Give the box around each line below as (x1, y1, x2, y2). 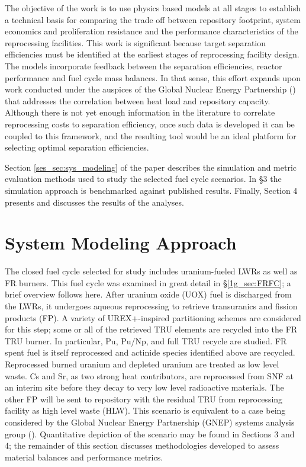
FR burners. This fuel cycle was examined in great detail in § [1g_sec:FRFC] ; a (5, 276, 291, 289)
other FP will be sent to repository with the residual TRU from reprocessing (5, 392, 283, 405)
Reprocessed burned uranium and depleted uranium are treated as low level (5, 357, 279, 370)
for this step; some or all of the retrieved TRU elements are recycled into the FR (5, 323, 298, 335)
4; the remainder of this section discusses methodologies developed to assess (5, 439, 279, 452)
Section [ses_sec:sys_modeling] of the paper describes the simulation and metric (5, 161, 297, 173)
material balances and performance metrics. (5, 450, 163, 463)
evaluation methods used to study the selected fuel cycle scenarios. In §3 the (5, 172, 282, 185)
